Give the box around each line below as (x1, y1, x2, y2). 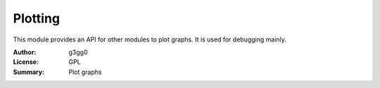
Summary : (13, 68, 45, 76)
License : (13, 58, 39, 66)
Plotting (13, 11, 60, 26)
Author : (13, 48, 37, 56)
